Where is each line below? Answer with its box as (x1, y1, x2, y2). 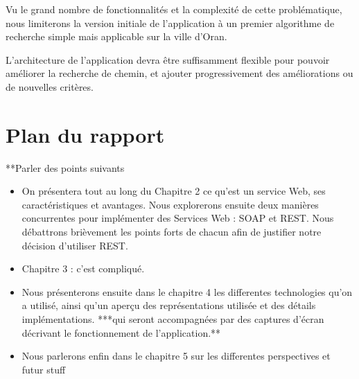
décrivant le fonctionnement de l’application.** (21, 325, 221, 340)
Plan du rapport (6, 120, 165, 148)
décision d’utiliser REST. (21, 238, 128, 252)
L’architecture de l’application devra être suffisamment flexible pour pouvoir (6, 52, 330, 67)
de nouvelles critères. (6, 79, 94, 94)
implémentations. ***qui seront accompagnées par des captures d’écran (21, 312, 324, 326)
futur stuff (21, 362, 66, 376)
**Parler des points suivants (6, 160, 125, 175)
